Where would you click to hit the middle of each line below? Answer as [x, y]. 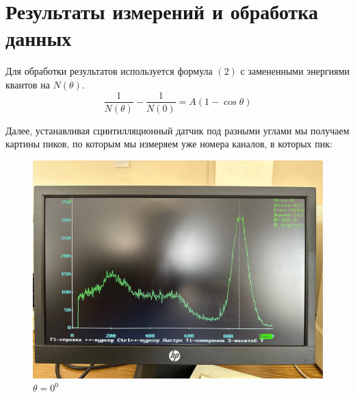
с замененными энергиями [295, 71]
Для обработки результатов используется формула [109, 71]
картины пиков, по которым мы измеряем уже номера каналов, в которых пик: [169, 144]
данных [39, 38]
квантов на [28, 84]
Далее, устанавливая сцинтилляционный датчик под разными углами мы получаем [177, 130]
